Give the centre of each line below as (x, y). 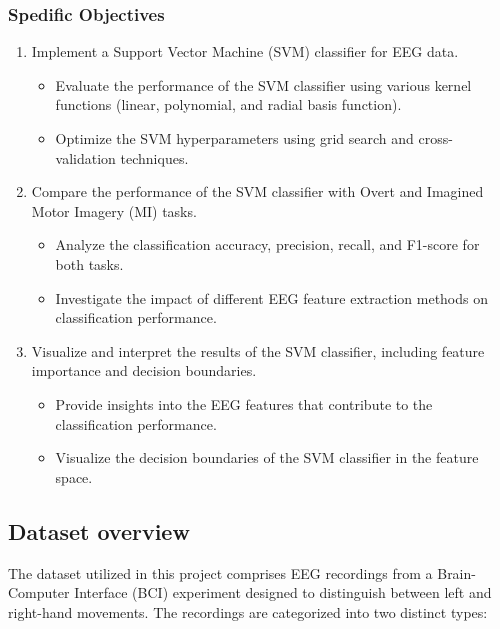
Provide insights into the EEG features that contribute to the (244, 403)
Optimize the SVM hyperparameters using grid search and (234, 138)
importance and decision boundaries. (144, 370)
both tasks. (89, 263)
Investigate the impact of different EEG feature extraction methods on (272, 297)
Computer (39, 592)
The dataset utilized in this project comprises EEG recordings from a (220, 572)
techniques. (154, 157)
